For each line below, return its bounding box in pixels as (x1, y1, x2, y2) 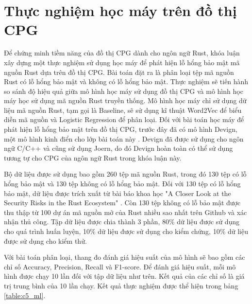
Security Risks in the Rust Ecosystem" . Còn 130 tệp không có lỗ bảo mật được (4, 197, 241, 208)
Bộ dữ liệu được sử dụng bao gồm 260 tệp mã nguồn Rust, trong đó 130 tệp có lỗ (4, 169, 247, 179)
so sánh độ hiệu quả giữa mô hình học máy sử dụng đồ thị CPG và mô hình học (4, 86, 243, 96)
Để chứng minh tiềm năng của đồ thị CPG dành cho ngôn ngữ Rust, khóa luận (4, 48, 240, 58)
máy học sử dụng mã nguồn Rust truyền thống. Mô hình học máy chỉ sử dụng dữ (4, 95, 247, 106)
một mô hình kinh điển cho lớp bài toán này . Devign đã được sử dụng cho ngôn (4, 133, 244, 143)
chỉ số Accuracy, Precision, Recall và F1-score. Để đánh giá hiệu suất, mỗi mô (4, 261, 236, 271)
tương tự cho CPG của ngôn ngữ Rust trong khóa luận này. (4, 152, 182, 162)
